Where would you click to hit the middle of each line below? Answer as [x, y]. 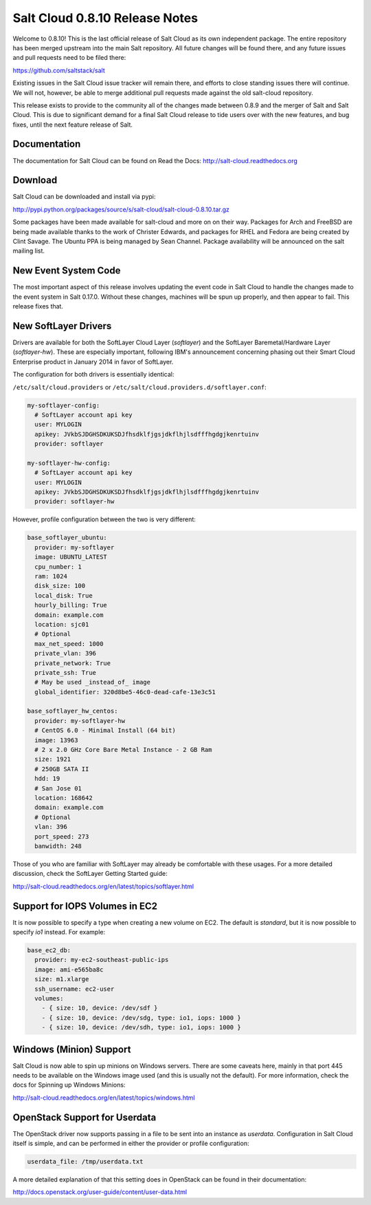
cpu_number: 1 [58, 567]
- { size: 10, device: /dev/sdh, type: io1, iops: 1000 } [141, 1027]
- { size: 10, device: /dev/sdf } [100, 1008]
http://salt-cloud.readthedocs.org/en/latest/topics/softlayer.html [103, 886]
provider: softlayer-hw [75, 502]
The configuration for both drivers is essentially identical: [93, 375]
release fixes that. [38, 306]
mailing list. [29, 251]
